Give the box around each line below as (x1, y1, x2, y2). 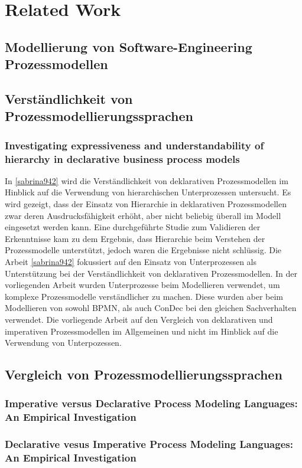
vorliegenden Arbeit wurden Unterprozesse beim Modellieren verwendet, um (5, 279, 280, 291)
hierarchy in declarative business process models (5, 151, 240, 166)
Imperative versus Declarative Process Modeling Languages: (5, 396, 298, 411)
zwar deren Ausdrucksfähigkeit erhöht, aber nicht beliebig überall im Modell (5, 209, 281, 221)
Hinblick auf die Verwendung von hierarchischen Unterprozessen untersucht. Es (5, 186, 291, 198)
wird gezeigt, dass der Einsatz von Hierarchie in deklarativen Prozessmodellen (5, 198, 287, 210)
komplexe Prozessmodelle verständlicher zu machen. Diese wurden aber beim (5, 290, 284, 302)
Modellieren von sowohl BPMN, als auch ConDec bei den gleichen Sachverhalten (5, 302, 297, 314)
